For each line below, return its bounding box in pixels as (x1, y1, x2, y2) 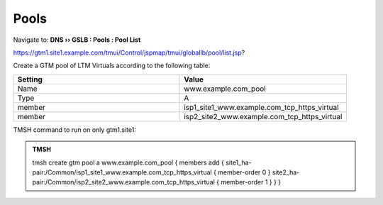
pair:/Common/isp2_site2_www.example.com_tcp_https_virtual (32, 178, 216, 187)
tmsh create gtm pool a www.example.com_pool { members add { (32, 158, 225, 167)
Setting (17, 74, 43, 84)
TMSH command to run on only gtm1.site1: (13, 125, 136, 134)
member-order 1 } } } (221, 178, 282, 187)
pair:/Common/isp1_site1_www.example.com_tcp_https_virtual (32, 167, 212, 177)
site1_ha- (226, 158, 252, 167)
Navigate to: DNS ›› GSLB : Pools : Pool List (13, 35, 141, 44)
